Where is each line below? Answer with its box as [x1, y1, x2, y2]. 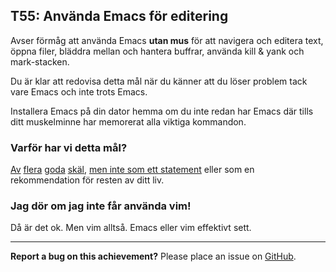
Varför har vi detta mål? [10, 140, 128, 154]
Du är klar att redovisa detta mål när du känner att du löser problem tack [10, 75, 308, 87]
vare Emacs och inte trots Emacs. [10, 85, 148, 98]
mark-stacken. [10, 55, 70, 68]
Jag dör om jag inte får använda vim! [10, 199, 192, 213]
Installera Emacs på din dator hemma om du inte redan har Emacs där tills [10, 105, 314, 117]
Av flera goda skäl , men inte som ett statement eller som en [10, 164, 255, 176]
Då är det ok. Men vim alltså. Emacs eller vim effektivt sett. [10, 222, 252, 234]
